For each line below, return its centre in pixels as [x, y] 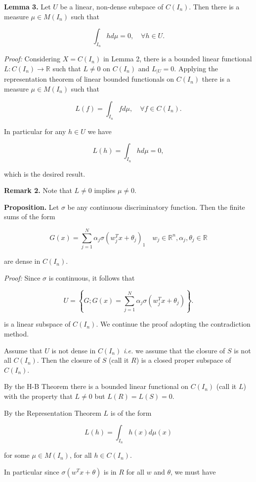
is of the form [131, 412]
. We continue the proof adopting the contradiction [173, 324]
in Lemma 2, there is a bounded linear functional [177, 59]
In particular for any [35, 131]
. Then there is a [214, 6]
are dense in [22, 261]
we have [100, 131]
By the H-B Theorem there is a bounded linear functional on [96, 386]
